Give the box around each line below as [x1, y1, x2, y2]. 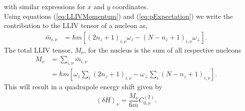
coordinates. [112, 1, 148, 11]
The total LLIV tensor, [4, 44, 73, 55]
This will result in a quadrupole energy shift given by [4, 82, 163, 92]
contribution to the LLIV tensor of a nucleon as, [4, 20, 147, 30]
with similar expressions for [4, 1, 85, 11]
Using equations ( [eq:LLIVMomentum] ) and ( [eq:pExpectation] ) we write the [4, 11, 233, 21]
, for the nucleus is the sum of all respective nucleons [84, 44, 241, 55]
